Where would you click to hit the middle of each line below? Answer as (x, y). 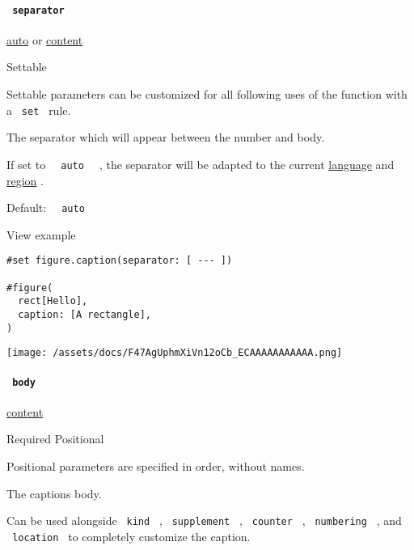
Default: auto (46, 207)
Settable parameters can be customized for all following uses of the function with (207, 94)
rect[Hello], (53, 301)
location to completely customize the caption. (131, 536)
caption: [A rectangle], (84, 315)
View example (41, 234)
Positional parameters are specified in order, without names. (156, 466)
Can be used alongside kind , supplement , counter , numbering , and (204, 520)
